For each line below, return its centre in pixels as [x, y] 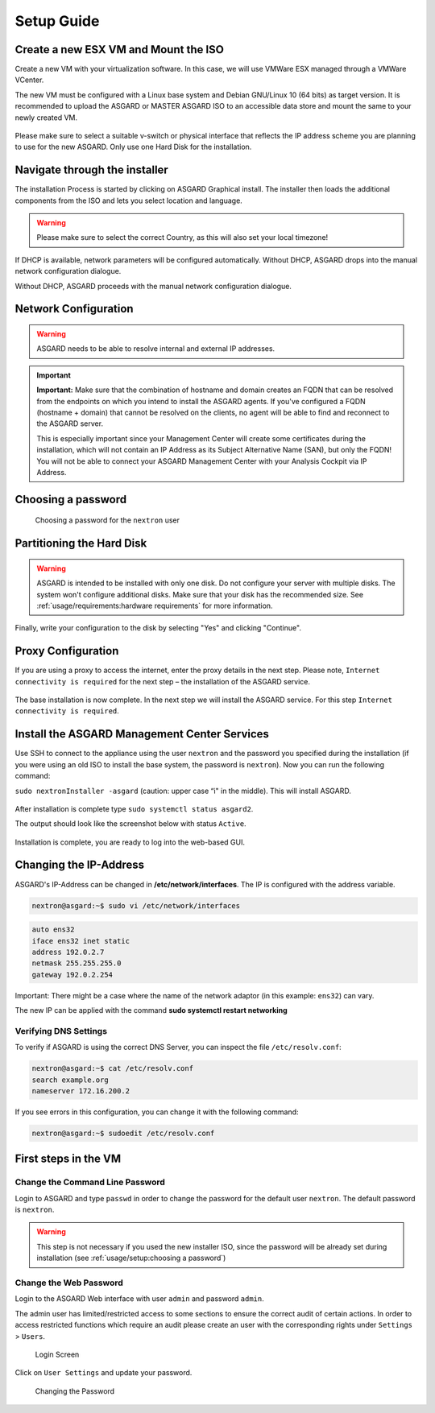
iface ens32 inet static [81, 941]
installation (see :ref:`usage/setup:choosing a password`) [131, 1258]
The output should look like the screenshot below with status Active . [130, 824]
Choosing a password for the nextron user [108, 520]
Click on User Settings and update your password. [104, 1373]
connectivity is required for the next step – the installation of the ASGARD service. [162, 681]
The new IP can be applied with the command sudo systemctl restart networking [151, 1010]
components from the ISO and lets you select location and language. [129, 200]
